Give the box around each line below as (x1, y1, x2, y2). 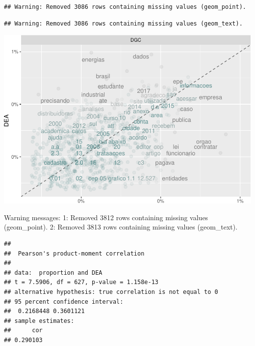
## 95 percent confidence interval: (4, 298, 124, 305)
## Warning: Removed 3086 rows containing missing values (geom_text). (4, 20, 243, 27)
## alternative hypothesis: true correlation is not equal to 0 (4, 288, 218, 295)
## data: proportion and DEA (4, 269, 102, 276)
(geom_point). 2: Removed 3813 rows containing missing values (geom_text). (4, 222, 238, 232)
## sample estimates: (4, 317, 75, 324)
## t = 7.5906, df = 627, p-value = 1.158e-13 (4, 279, 158, 286)
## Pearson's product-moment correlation (4, 250, 145, 257)
